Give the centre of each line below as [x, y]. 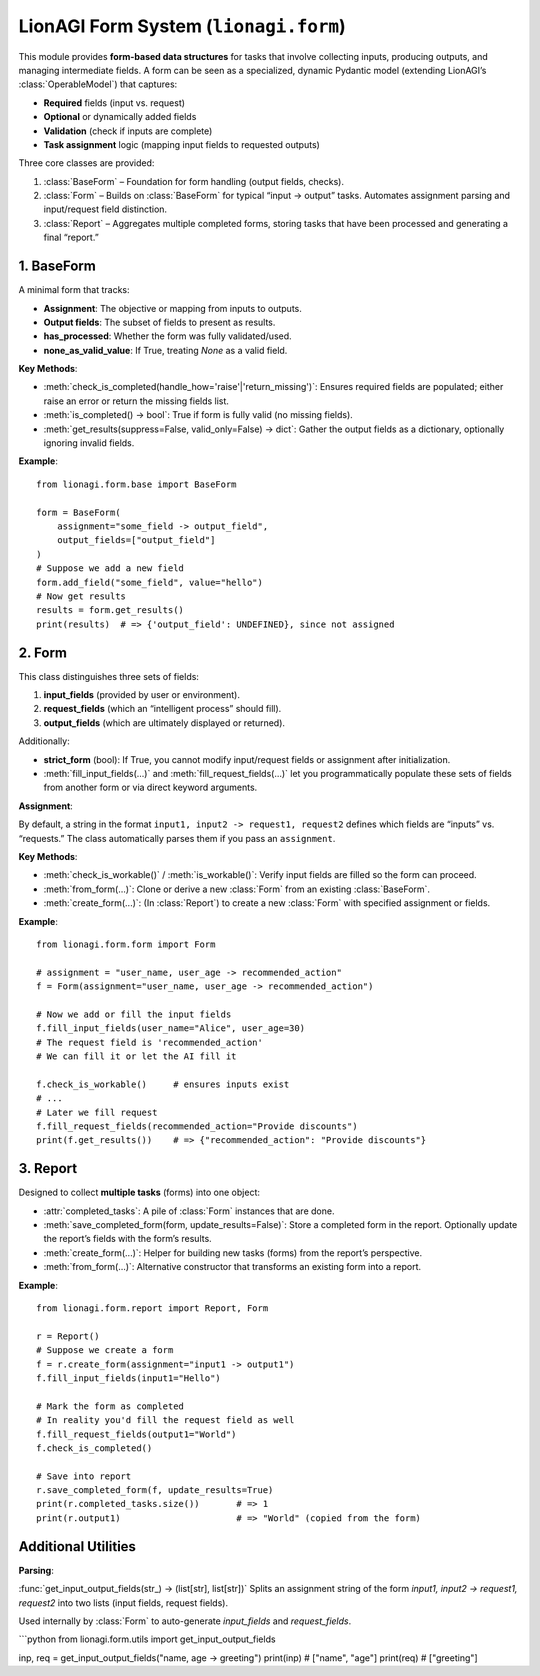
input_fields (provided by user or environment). [141, 695]
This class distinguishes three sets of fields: [109, 676]
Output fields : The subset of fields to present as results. [159, 322]
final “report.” [71, 237]
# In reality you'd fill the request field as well [165, 1420]
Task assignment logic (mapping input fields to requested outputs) [181, 144]
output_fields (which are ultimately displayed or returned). [164, 722]
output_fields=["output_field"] [136, 540]
